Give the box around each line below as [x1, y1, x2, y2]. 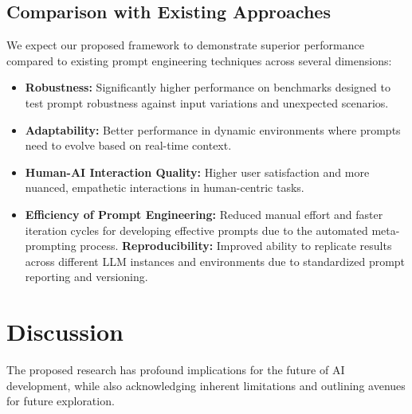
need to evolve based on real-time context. [25, 137, 232, 154]
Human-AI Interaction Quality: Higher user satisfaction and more [25, 163, 370, 180]
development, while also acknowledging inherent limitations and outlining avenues [6, 377, 406, 393]
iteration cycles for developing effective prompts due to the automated [25, 221, 368, 238]
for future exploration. [6, 393, 115, 409]
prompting [25, 237, 77, 254]
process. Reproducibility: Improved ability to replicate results [80, 237, 392, 254]
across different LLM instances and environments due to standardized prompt [25, 252, 406, 269]
